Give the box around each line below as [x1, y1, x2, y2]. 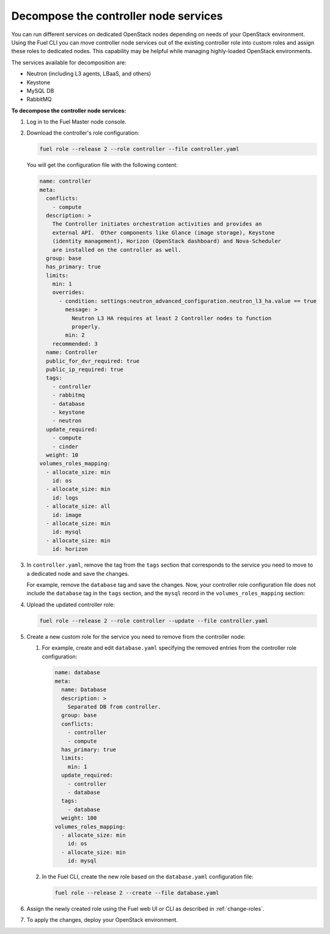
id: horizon [52, 546, 89, 553]
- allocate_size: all [46, 503, 111, 510]
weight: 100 [61, 815, 97, 822]
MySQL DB [26, 87, 54, 94]
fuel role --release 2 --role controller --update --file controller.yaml [39, 617, 269, 624]
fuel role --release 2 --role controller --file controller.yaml [39, 145, 240, 153]
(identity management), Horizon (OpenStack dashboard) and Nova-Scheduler [52, 238, 281, 245]
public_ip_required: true [46, 366, 123, 373]
